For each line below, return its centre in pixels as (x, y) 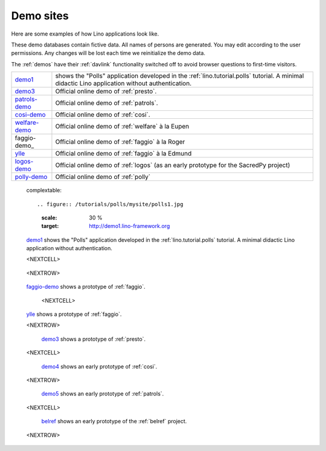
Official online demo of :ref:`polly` (103, 177)
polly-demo (31, 177)
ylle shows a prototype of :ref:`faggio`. (74, 314)
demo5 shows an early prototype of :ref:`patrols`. (103, 394)
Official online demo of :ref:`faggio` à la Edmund (123, 154)
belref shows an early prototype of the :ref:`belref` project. (114, 421)
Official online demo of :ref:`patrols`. (107, 103)
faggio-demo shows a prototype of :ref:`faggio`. (86, 287)
